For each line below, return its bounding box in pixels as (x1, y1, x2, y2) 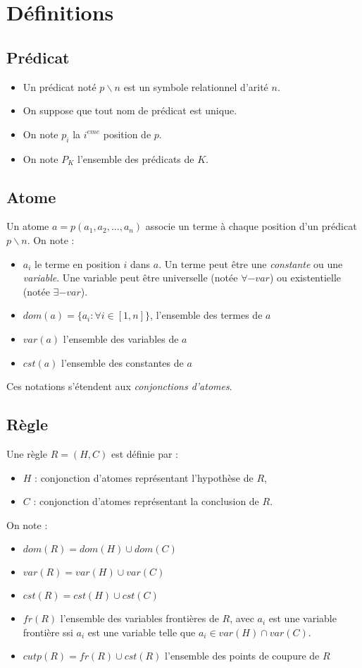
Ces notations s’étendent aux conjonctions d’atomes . (6, 379, 232, 394)
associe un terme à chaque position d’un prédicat (145, 219, 357, 233)
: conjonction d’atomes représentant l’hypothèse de (35, 470, 254, 485)
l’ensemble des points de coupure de (165, 648, 320, 663)
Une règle (6, 446, 47, 461)
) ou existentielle (269, 270, 342, 285)
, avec (230, 611, 254, 626)
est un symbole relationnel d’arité (123, 79, 268, 94)
